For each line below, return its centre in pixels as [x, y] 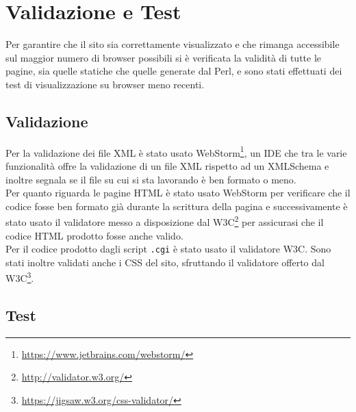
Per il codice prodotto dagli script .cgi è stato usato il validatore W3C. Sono [168, 249]
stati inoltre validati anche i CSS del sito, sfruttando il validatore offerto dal [165, 262]
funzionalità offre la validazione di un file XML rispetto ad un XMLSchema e [167, 165]
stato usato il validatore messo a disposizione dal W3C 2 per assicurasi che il [165, 221]
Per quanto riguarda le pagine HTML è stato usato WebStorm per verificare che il [178, 193]
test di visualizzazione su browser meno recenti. [105, 84]
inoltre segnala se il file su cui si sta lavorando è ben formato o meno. [151, 179]
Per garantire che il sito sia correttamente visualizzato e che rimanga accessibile [173, 44]
